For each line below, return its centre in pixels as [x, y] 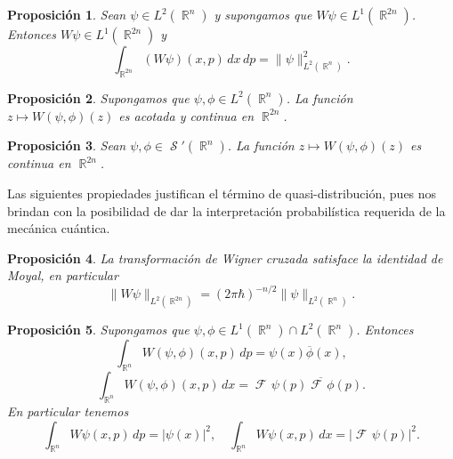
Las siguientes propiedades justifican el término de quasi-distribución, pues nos [222, 193]
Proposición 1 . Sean [67, 14]
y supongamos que [263, 14]
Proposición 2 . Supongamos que [98, 97]
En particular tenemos [68, 411]
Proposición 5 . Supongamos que [98, 330]
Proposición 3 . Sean [67, 145]
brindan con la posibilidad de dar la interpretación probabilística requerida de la [226, 210]
